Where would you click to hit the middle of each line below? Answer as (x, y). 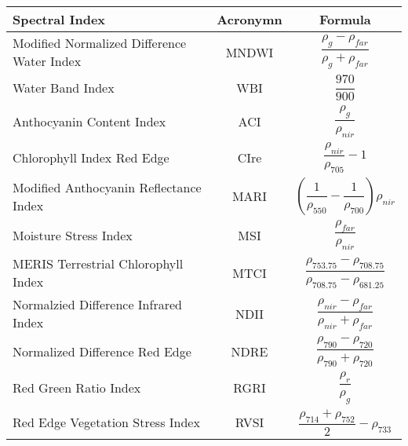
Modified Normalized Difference (100, 43)
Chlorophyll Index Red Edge (91, 158)
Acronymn (250, 19)
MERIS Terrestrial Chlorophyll (98, 264)
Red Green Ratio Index (77, 388)
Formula (345, 19)
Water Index (47, 61)
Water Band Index (64, 87)
